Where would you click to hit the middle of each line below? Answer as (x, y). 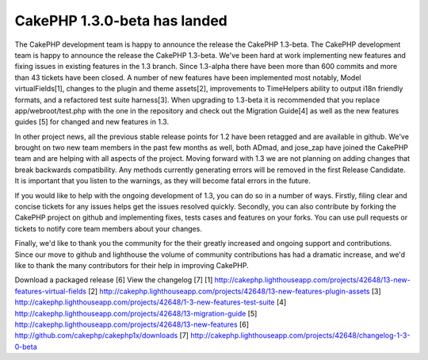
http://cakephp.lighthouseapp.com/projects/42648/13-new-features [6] (132, 324)
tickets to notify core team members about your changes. (108, 228)
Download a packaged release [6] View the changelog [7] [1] (114, 280)
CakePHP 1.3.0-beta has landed (121, 21)
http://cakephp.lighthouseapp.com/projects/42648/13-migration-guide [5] (136, 313)
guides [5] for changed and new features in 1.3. (92, 122)
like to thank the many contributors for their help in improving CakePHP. (132, 265)
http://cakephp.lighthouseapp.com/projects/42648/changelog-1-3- (300, 335)
